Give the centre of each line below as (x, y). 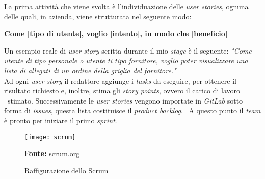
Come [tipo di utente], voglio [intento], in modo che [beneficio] (116, 33)
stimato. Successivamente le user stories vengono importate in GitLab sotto (125, 100)
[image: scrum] (50, 137)
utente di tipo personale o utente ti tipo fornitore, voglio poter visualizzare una (126, 60)
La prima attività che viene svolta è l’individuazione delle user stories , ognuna (126, 6)
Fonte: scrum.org (52, 153)
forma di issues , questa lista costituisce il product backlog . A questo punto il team (132, 110)
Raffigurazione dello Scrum (67, 170)
